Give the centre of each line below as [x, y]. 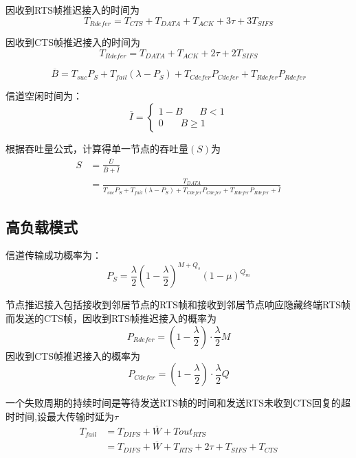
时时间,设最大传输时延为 [60, 416]
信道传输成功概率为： [54, 255]
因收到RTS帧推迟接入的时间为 [73, 10]
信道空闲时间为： [44, 96]
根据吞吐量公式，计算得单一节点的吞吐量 [97, 148]
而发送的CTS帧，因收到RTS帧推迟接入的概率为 [111, 318]
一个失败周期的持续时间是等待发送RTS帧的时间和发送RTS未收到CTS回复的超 [178, 403]
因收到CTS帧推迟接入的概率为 [73, 355]
